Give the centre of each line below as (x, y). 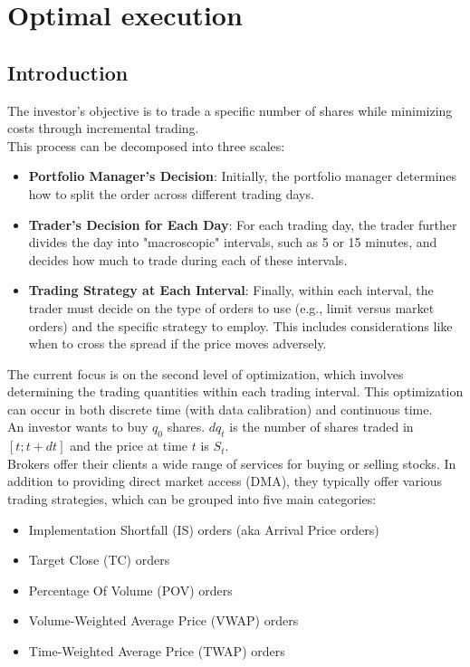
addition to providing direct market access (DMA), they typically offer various (225, 481)
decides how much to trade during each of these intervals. (188, 259)
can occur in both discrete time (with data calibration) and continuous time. (220, 409)
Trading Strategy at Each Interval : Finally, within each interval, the (231, 290)
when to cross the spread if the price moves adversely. (177, 343)
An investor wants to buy (78, 427)
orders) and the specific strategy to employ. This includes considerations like (240, 325)
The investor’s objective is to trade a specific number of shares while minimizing (230, 110)
